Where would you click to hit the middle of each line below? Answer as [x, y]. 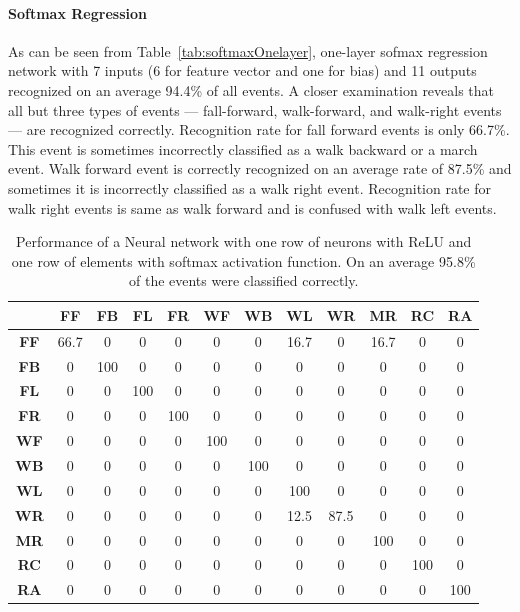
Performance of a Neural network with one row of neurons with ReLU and [244, 241]
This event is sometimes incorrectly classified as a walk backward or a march [243, 148]
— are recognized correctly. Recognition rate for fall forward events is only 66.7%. [259, 129]
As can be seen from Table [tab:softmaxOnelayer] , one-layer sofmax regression [248, 50]
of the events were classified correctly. [243, 280]
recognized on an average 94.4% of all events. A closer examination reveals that [251, 89]
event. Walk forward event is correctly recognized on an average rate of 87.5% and [260, 168]
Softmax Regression [77, 12]
